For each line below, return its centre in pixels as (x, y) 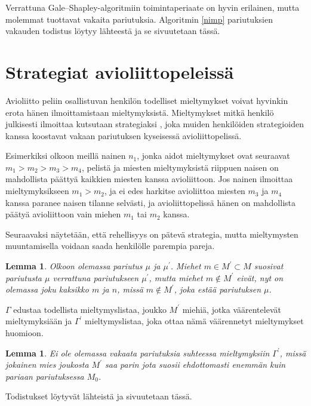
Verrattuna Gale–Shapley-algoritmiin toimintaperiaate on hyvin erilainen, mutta (153, 7)
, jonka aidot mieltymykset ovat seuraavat (213, 156)
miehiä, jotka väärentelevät (232, 309)
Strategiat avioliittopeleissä (120, 71)
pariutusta (24, 277)
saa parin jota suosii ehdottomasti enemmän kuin (195, 365)
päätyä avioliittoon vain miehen (63, 214)
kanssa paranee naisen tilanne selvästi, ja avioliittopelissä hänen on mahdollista (151, 202)
